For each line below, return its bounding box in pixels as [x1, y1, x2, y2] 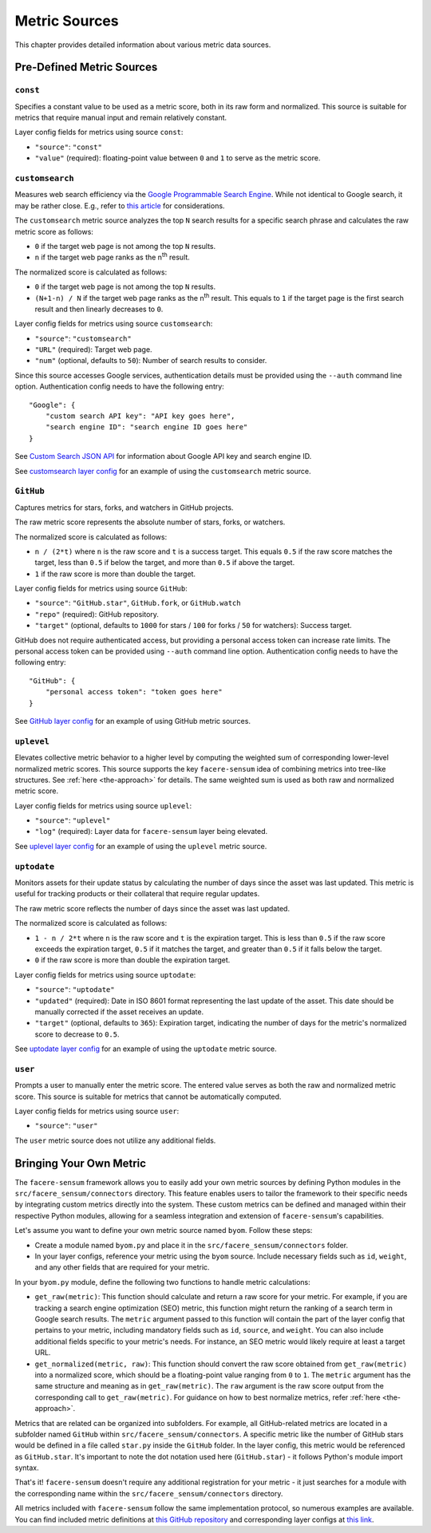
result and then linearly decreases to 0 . [34, 304, 164, 314]
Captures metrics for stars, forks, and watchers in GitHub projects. [14, 503, 234, 512]
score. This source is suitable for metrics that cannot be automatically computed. [14, 1092, 282, 1101]
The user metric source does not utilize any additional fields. [14, 1136, 216, 1145]
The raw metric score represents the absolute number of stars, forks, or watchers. [14, 517, 286, 527]
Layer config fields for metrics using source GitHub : [14, 583, 188, 594]
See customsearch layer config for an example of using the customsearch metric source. [14, 466, 311, 476]
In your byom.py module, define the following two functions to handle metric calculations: [14, 1277, 310, 1286]
